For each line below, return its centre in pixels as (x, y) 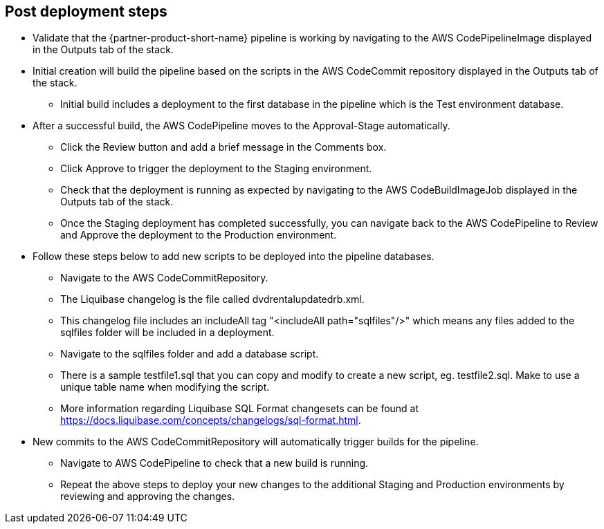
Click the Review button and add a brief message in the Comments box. (223, 147)
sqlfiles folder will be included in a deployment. (167, 333)
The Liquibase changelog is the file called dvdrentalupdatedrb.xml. (212, 299)
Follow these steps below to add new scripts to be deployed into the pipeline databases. (234, 257)
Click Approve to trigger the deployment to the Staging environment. (216, 169)
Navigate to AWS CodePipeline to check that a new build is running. (214, 463)
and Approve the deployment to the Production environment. (199, 235)
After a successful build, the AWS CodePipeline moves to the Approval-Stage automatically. (241, 126)
